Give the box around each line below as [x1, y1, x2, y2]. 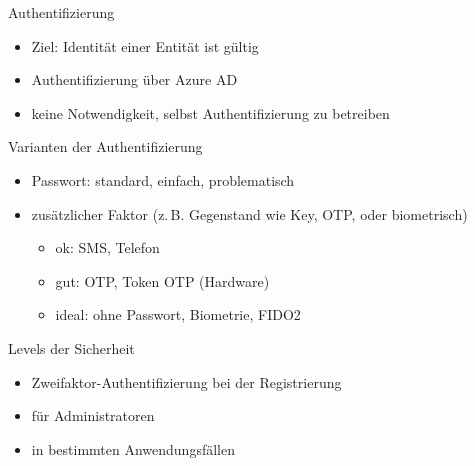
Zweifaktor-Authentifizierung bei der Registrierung [31, 371, 342, 392]
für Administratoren [31, 405, 155, 426]
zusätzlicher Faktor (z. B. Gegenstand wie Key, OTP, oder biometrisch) [31, 203, 468, 224]
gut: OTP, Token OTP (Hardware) [55, 270, 270, 291]
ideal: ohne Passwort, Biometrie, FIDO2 [55, 304, 301, 325]
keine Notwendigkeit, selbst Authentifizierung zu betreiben [31, 102, 390, 123]
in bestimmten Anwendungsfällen [31, 438, 235, 459]
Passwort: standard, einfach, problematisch [31, 169, 295, 190]
